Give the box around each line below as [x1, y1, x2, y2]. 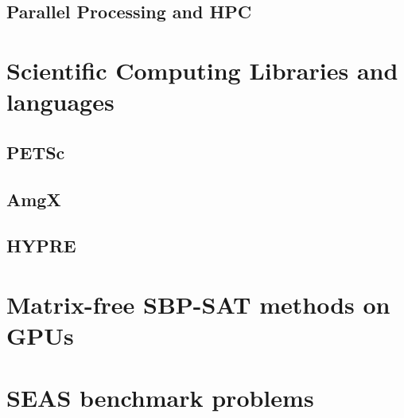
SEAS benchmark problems [6, 381, 314, 414]
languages [6, 85, 115, 118]
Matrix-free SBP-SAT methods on [6, 287, 390, 320]
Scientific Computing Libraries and [6, 53, 398, 86]
